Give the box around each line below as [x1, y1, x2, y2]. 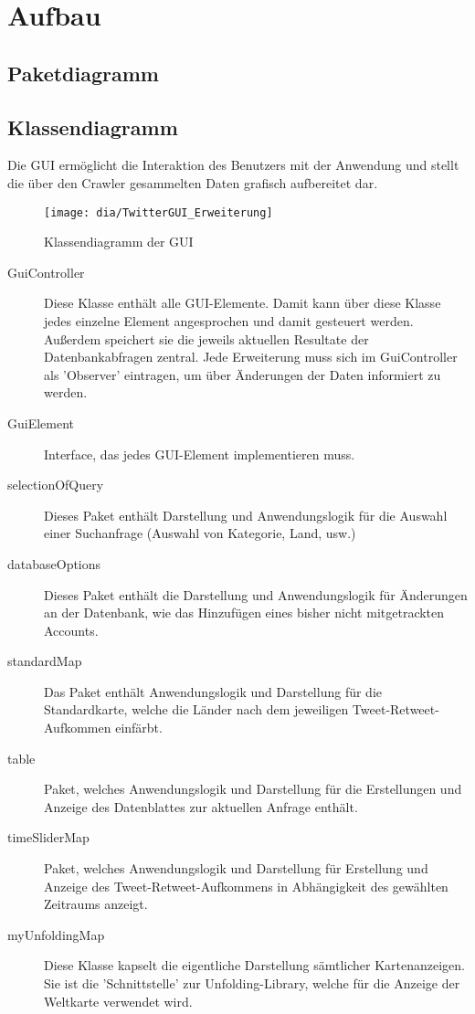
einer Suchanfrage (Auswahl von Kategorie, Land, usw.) [44, 523, 356, 543]
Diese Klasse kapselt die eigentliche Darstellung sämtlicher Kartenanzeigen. [44, 956, 465, 975]
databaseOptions [7, 554, 101, 573]
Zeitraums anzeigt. [44, 894, 148, 914]
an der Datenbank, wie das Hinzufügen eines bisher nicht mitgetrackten [44, 603, 445, 622]
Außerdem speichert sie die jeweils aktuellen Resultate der [44, 329, 369, 348]
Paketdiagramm [7, 58, 159, 87]
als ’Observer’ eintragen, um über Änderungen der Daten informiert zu [44, 364, 441, 384]
